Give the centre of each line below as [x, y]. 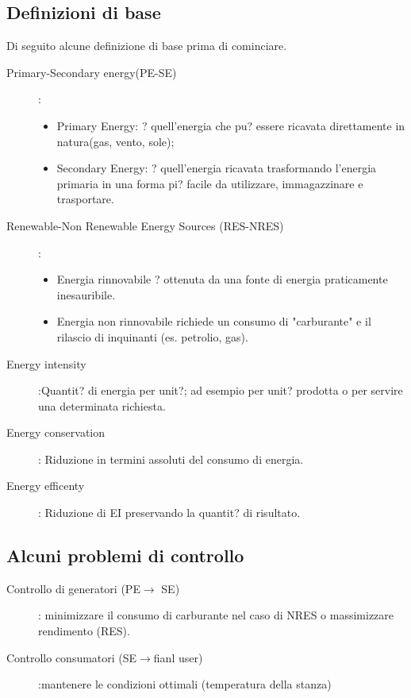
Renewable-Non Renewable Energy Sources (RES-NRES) [145, 225]
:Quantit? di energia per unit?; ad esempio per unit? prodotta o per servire [221, 390]
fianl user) [178, 657]
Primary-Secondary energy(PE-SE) [92, 72]
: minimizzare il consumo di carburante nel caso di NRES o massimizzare [216, 615]
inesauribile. [86, 294]
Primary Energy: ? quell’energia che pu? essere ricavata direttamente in [231, 125]
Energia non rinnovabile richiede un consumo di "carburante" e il [214, 321]
